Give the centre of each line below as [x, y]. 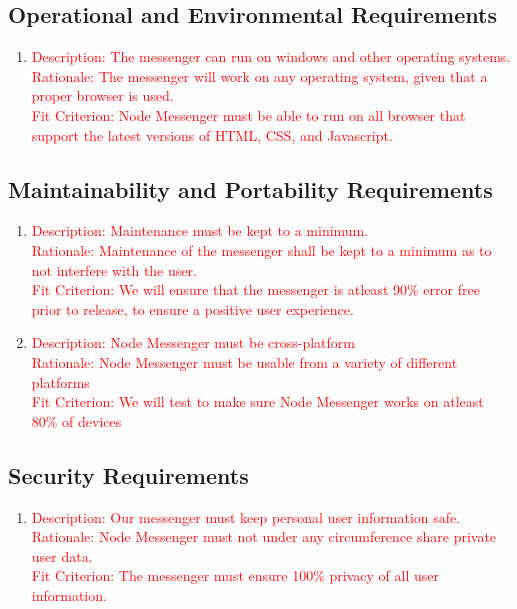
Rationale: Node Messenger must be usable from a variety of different [244, 361]
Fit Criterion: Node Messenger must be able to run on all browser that [248, 114]
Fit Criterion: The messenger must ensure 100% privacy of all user [235, 575]
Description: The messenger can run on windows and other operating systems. [271, 56]
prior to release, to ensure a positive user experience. [192, 308]
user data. [62, 555]
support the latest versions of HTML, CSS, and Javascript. [212, 134]
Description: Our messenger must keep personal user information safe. [246, 516]
